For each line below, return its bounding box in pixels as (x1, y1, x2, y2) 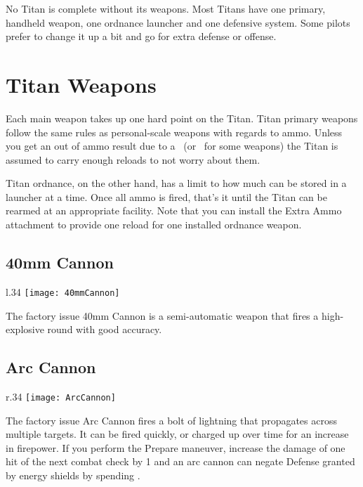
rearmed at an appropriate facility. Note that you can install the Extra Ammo (6, 203, 342, 218)
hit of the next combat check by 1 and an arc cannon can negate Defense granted (6, 454, 355, 469)
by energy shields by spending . (6, 467, 140, 482)
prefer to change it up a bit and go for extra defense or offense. (6, 29, 277, 44)
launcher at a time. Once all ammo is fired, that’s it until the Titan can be (6, 189, 327, 204)
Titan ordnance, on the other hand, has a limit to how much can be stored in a (6, 176, 347, 190)
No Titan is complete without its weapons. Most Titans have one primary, (6, 1, 326, 15)
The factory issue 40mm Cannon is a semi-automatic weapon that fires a (6, 308, 319, 323)
